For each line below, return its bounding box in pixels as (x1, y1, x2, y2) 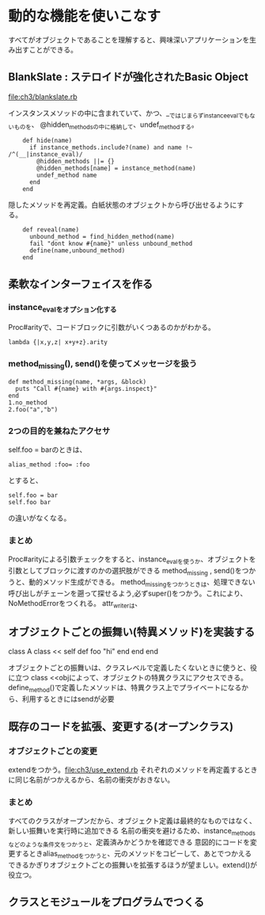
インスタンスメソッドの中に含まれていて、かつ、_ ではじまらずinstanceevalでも (8, 108, 250, 120)
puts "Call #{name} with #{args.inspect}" (15, 385, 157, 392)
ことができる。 (28, 44, 78, 54)
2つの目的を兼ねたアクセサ (8, 425, 111, 436)
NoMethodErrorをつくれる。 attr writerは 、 (8, 598, 142, 610)
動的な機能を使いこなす (8, 7, 161, 25)
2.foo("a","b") (8, 405, 59, 413)
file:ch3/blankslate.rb (8, 92, 78, 101)
